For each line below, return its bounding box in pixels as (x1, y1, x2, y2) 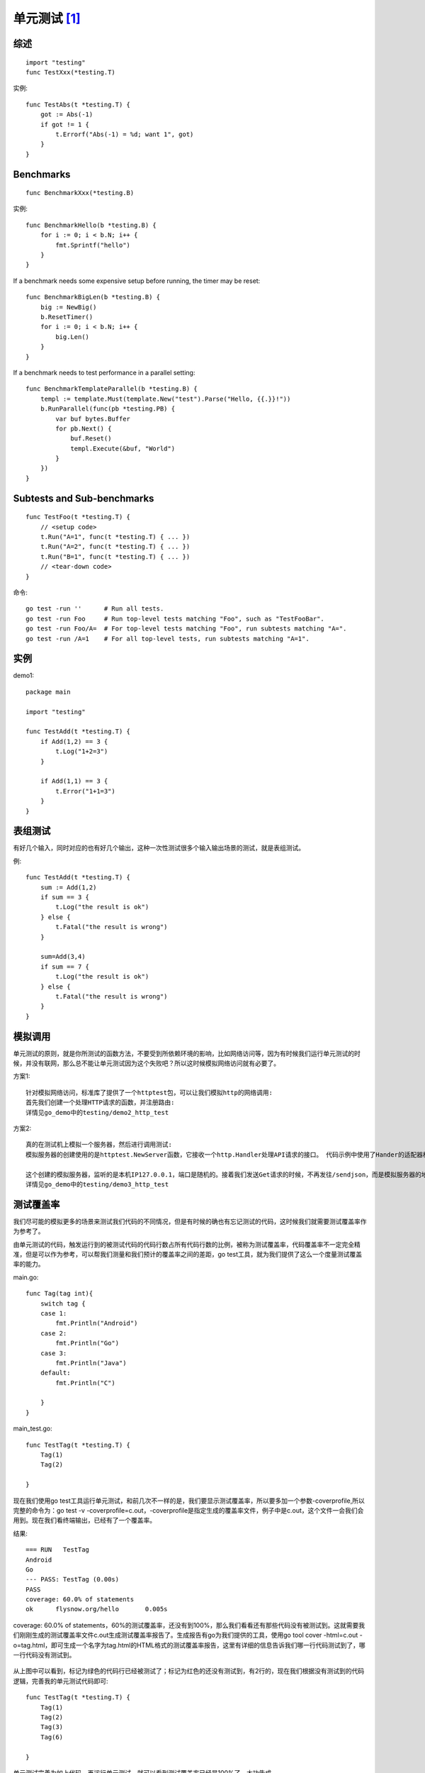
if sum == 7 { (40, 962, 90, 971)
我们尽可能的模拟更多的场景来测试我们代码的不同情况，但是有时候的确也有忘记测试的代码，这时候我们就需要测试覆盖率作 (13, 1217, 367, 1225)
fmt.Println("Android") (55, 1319, 138, 1328)
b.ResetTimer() (40, 313, 93, 321)
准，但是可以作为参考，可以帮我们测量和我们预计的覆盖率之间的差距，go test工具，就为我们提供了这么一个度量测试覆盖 (13, 1250, 363, 1258)
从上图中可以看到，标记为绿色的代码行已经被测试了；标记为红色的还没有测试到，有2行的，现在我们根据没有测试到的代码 (13, 1667, 365, 1675)
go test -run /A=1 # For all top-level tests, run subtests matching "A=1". (25, 635, 310, 643)
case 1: (40, 1309, 67, 1317)
